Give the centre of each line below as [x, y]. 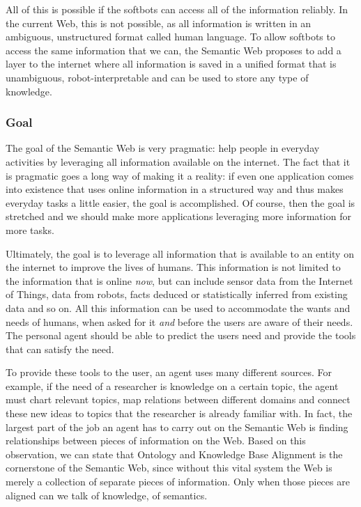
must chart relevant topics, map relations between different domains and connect [178, 399]
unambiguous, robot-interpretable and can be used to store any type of [157, 77]
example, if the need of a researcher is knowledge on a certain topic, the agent [172, 385]
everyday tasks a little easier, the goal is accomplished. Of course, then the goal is [180, 202]
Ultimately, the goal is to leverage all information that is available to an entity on [180, 253]
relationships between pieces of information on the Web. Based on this [156, 440]
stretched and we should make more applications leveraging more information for [178, 216]
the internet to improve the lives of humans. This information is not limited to [173, 267]
